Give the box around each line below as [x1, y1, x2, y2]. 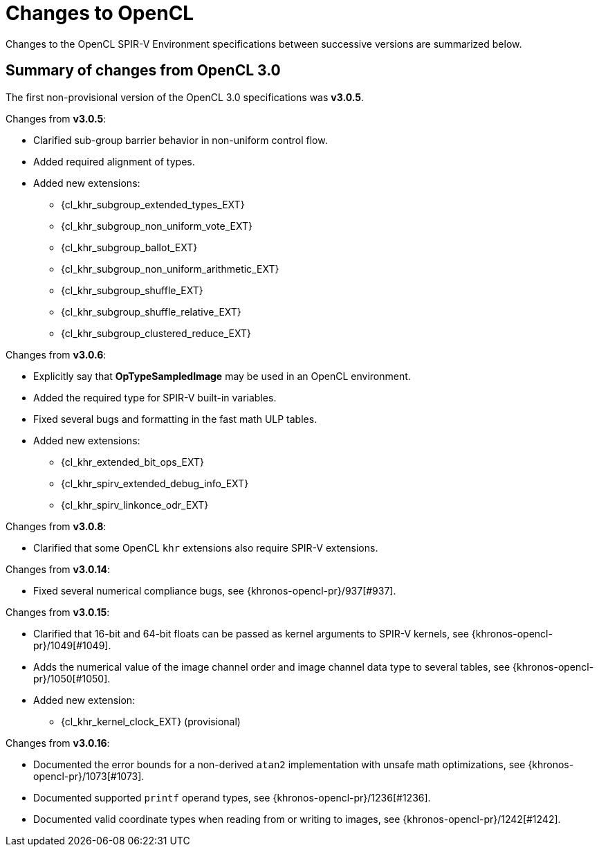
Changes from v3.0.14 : [6, 563, 110, 575]
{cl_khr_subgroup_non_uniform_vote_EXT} [61, 219, 252, 232]
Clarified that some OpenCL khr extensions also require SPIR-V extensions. [33, 541, 378, 554]
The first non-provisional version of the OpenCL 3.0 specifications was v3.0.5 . [6, 91, 365, 103]
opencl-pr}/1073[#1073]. [33, 770, 145, 782]
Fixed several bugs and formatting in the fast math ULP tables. [33, 413, 317, 425]
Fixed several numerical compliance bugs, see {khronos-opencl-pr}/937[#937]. [33, 584, 396, 597]
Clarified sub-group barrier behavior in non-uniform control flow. [33, 134, 328, 146]
